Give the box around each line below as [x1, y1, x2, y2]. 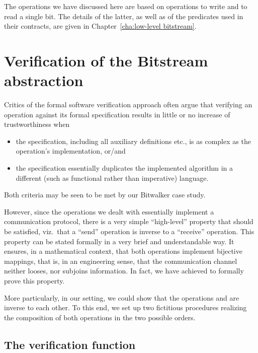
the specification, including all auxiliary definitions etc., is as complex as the [16, 135, 251, 146]
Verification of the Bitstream [4, 50, 208, 70]
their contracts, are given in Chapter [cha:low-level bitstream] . [4, 21, 197, 31]
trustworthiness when [4, 119, 70, 129]
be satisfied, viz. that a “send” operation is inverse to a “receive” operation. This [4, 226, 254, 237]
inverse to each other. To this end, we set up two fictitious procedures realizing [4, 302, 247, 313]
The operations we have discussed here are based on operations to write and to [4, 1, 247, 11]
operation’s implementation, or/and [16, 146, 126, 156]
